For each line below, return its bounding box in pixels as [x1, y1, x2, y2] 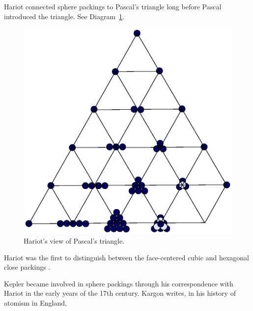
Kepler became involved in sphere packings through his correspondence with [4, 278, 233, 288]
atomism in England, [4, 298, 67, 308]
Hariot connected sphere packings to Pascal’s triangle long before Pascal [4, 1, 222, 11]
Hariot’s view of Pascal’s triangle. [24, 236, 125, 246]
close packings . [4, 262, 51, 272]
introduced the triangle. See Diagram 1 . [4, 11, 124, 21]
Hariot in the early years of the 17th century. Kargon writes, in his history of [4, 288, 236, 298]
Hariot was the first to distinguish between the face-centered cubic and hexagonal [4, 252, 249, 262]
